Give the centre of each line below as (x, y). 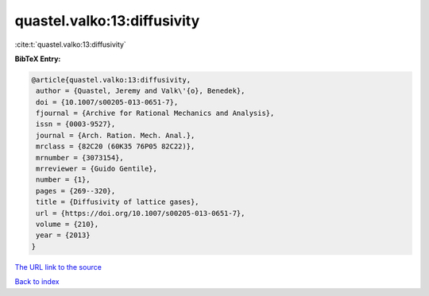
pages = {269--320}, (76, 191)
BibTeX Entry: (38, 59)
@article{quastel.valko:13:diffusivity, (111, 80)
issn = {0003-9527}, (76, 124)
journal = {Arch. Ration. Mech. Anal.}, (116, 135)
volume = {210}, (68, 224)
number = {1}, (63, 180)
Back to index (37, 282)
